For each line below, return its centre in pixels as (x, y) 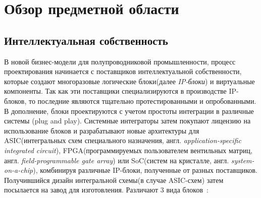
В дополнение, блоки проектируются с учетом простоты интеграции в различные (129, 111)
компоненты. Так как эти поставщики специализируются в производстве (115, 91)
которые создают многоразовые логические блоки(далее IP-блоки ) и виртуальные (129, 81)
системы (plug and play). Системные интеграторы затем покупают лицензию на (127, 121)
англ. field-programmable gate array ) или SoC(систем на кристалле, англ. (117, 160)
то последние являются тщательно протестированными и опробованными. (143, 101)
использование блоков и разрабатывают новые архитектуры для (102, 130)
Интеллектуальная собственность (86, 40)
